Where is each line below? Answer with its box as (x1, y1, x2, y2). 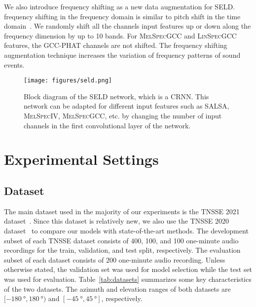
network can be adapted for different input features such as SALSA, (24, 101, 229, 111)
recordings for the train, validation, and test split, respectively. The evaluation (4, 245, 241, 255)
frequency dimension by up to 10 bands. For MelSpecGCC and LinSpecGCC (4, 30, 237, 40)
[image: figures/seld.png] (24, 77, 112, 84)
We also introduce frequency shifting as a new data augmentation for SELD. (4, 1, 235, 11)
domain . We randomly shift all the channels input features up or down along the (4, 21, 251, 31)
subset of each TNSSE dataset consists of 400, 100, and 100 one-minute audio (4, 235, 239, 245)
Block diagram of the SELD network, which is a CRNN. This (24, 91, 209, 101)
